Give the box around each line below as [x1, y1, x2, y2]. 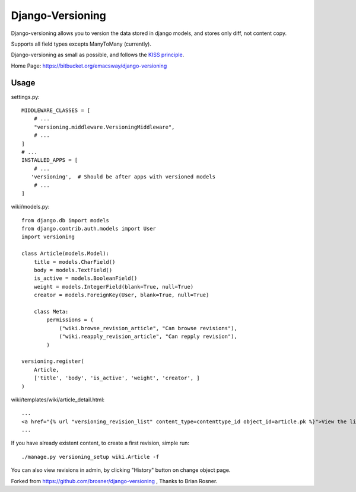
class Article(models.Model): [21, 250, 110, 257]
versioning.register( [21, 358, 84, 365]
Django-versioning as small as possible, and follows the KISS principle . [11, 51, 185, 59]
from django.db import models [21, 217, 110, 223]
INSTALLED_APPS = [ [21, 157, 78, 164]
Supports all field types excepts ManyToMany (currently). [11, 40, 151, 47]
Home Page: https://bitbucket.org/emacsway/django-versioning [11, 62, 167, 69]
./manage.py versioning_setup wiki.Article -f [21, 453, 160, 460]
